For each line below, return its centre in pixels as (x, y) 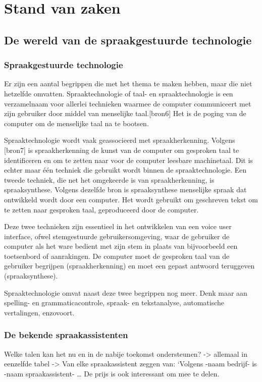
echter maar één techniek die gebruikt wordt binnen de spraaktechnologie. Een (125, 170)
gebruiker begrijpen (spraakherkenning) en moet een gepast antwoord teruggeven (129, 266)
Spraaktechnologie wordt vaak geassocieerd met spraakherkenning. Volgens (120, 140)
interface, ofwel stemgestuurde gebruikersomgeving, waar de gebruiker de (117, 236)
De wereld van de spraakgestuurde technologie (128, 40)
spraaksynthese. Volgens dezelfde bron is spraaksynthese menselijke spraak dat (125, 189)
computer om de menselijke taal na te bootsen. (76, 123)
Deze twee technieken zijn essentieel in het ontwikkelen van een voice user (118, 226)
